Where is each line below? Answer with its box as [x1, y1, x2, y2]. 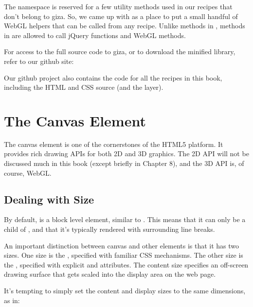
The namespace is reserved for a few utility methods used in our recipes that [4, 1, 233, 11]
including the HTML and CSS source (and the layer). [4, 82, 163, 92]
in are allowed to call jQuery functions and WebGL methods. [4, 30, 186, 40]
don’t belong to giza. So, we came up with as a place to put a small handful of [4, 11, 238, 21]
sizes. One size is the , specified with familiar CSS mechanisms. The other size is [4, 250, 243, 260]
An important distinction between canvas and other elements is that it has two [4, 240, 239, 250]
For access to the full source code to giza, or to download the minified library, [4, 46, 235, 57]
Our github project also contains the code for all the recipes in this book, [4, 72, 222, 82]
